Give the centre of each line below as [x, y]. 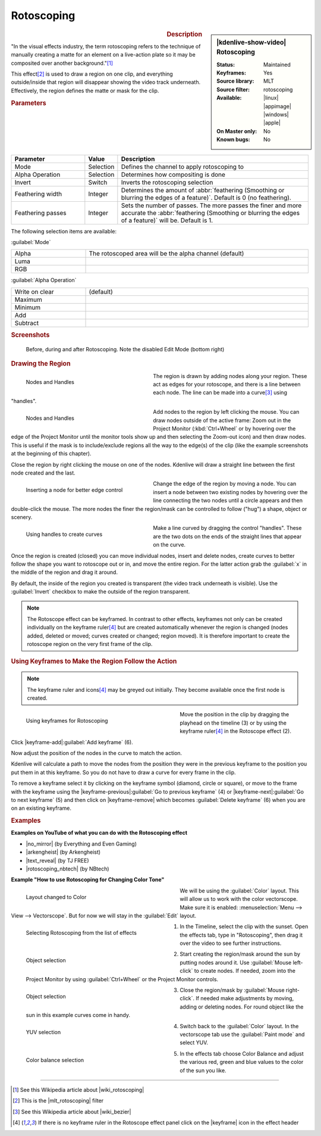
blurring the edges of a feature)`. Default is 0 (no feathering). [206, 198]
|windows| [276, 115]
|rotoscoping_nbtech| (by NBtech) [67, 869]
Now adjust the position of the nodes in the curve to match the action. [97, 753]
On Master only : [237, 131]
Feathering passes [40, 213]
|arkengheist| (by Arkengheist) [63, 852]
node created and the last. [43, 473]
